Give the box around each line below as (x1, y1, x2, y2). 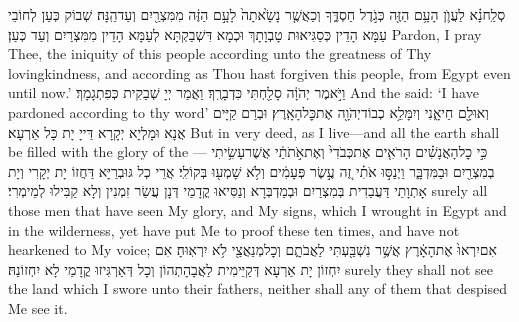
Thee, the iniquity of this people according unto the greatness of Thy (8, 43, 432, 64)
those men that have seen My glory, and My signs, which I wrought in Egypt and (8, 199, 507, 220)
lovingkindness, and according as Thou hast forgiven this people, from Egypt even (8, 62, 511, 83)
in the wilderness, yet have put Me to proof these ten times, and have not (8, 219, 460, 240)
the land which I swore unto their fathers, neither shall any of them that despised (8, 278, 508, 299)
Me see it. (8, 297, 68, 318)
